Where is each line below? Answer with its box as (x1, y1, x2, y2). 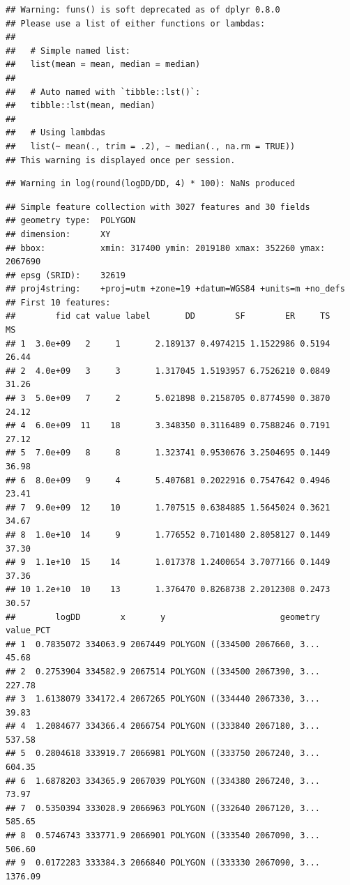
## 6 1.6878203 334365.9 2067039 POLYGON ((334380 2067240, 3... (6, 776, 321, 786)
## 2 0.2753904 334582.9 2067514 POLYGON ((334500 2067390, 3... (6, 666, 321, 676)
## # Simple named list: (6, 45, 130, 56)
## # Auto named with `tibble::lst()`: (6, 86, 201, 97)
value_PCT (6, 626, 51, 636)
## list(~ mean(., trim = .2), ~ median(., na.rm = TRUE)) (6, 141, 296, 151)
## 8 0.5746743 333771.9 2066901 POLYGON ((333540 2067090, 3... (6, 831, 321, 841)
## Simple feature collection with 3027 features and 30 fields (6, 202, 310, 212)
